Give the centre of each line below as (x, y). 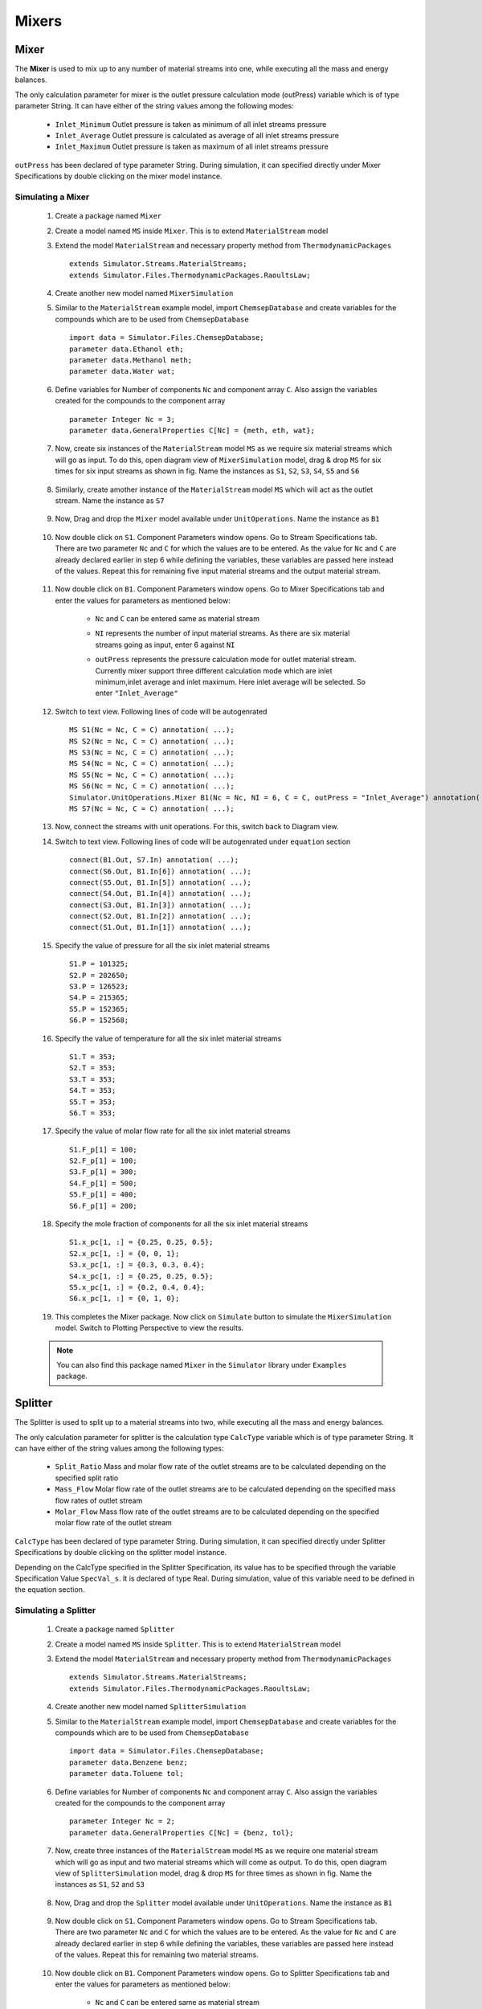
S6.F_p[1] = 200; (103, 1206)
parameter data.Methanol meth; (131, 360)
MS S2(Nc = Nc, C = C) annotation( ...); (152, 741)
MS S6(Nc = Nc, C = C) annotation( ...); (152, 786)
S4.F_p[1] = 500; (103, 1183)
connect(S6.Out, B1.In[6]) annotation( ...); (161, 871)
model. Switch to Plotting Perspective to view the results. (149, 1328)
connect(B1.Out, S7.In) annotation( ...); (154, 860)
